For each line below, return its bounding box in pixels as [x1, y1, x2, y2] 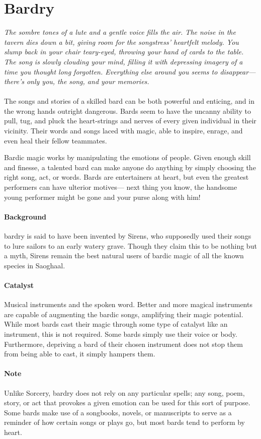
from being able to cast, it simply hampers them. [4, 348, 155, 359]
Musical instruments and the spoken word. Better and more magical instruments [4, 299, 252, 310]
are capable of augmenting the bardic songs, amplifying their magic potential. [4, 309, 243, 319]
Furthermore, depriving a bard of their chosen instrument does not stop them [4, 338, 243, 349]
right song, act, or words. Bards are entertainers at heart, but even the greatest [4, 172, 249, 182]
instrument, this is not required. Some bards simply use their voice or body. [4, 328, 237, 339]
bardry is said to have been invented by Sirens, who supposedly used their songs [4, 231, 251, 241]
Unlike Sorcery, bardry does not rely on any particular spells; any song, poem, [4, 387, 245, 398]
